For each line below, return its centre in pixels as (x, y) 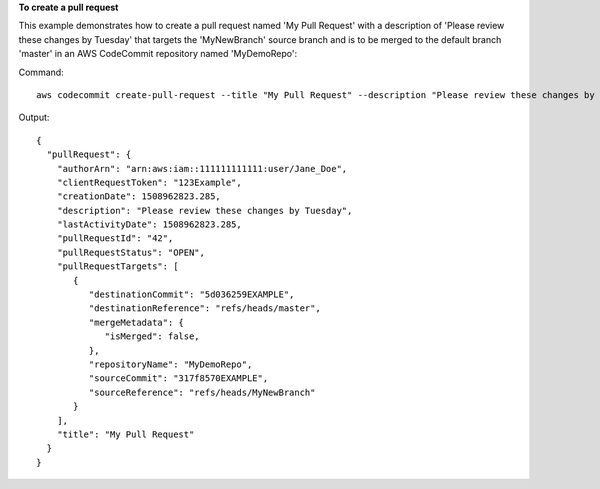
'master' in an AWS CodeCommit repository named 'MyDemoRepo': (158, 54)
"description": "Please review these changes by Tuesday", (204, 210)
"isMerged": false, (152, 336)
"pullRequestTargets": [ (117, 266)
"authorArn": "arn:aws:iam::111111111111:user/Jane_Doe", (202, 168)
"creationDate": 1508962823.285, (139, 196)
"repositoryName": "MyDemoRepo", (170, 364)
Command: (41, 72)
